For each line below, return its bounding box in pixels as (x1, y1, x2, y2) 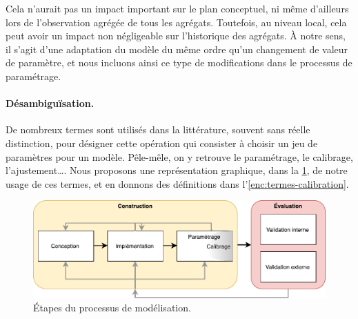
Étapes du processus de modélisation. (33, 300, 191, 315)
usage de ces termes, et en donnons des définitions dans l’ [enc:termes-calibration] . (6, 176, 349, 191)
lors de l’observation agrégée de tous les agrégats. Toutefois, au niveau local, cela (6, 14, 347, 29)
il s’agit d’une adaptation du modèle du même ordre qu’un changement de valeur (6, 41, 348, 56)
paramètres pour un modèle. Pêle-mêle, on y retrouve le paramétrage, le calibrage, (6, 149, 353, 164)
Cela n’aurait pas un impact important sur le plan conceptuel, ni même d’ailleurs (6, 1, 349, 15)
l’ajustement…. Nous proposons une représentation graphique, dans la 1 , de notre (6, 163, 348, 177)
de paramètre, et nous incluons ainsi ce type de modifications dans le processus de (6, 55, 352, 70)
